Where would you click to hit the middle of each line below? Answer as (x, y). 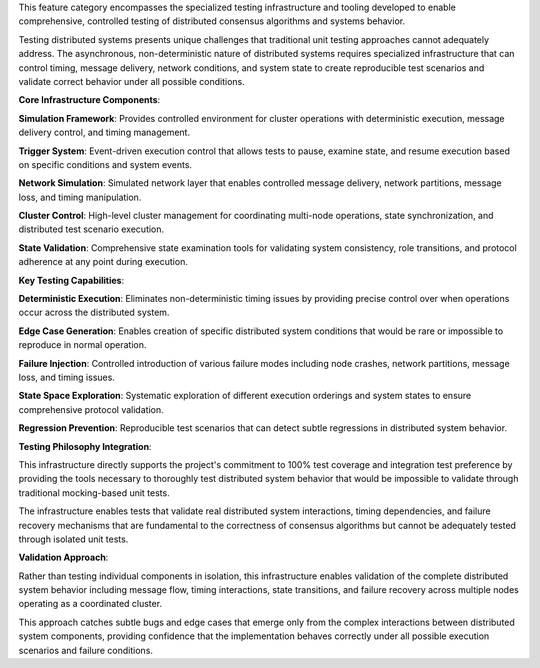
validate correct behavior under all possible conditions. (131, 81)
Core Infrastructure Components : (89, 100)
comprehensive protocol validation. (91, 409)
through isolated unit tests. (73, 539)
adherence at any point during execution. (103, 262)
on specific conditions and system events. (105, 164)
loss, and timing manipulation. (80, 197)
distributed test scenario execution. (91, 229)
